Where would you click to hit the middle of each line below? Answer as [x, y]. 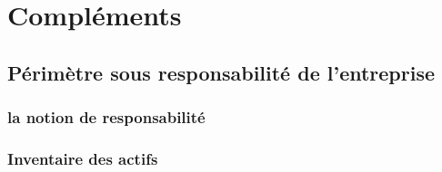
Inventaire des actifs [83, 158]
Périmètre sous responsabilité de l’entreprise [221, 72]
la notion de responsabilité [106, 117]
